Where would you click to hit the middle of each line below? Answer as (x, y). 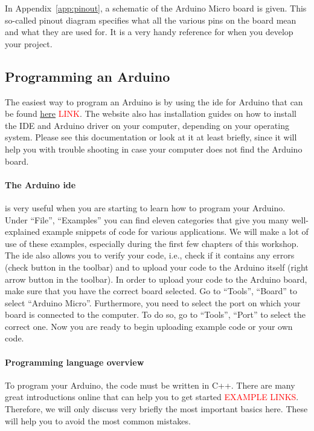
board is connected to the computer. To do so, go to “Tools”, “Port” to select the (155, 314)
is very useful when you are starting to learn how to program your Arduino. (145, 207)
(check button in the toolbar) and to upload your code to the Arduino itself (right (157, 267)
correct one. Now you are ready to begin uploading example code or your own (149, 326)
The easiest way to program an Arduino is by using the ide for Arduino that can (154, 101)
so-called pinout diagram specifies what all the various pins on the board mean (151, 20)
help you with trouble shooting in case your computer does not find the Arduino (154, 149)
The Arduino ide (40, 184)
